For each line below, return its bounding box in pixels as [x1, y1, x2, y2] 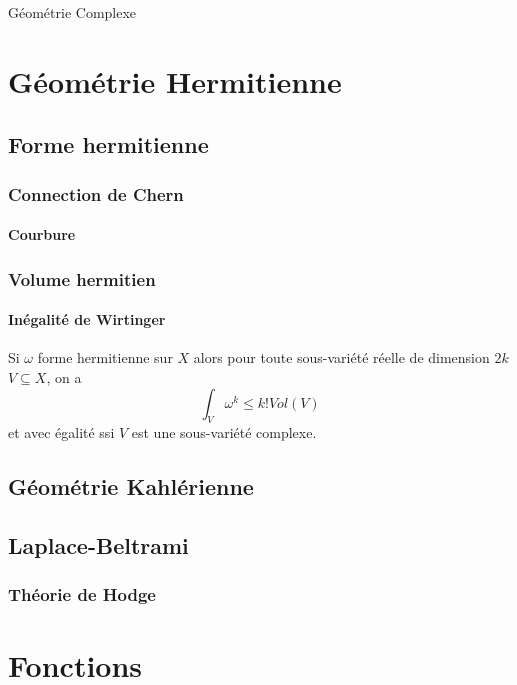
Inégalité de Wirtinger [8, 309, 166, 330]
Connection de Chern [8, 181, 184, 206]
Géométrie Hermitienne [8, 60, 342, 101]
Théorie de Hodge [8, 582, 156, 607]
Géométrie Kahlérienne [8, 471, 254, 502]
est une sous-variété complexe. [131, 422, 317, 443]
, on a [46, 367, 82, 388]
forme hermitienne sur [37, 347, 173, 368]
